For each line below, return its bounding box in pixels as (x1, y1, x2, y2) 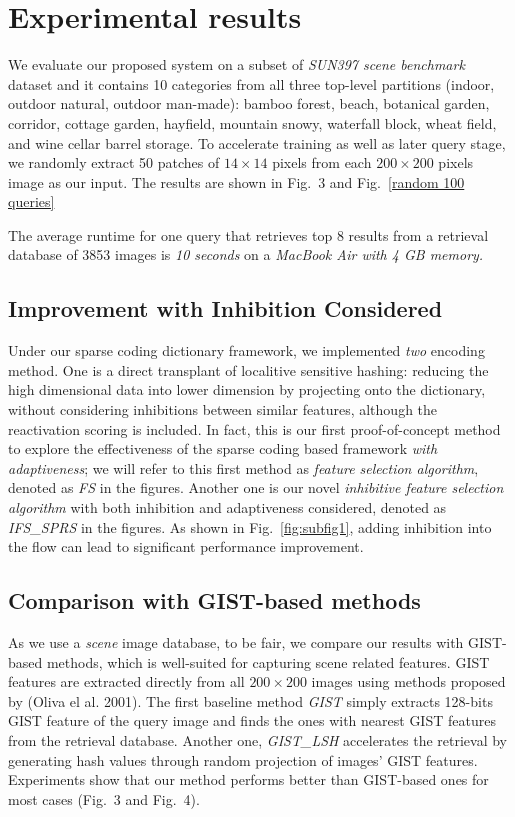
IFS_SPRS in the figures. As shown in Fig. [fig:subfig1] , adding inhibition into (8, 516, 492, 537)
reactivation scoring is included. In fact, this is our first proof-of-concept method (8, 418, 501, 439)
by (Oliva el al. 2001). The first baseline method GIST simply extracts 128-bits (8, 690, 493, 711)
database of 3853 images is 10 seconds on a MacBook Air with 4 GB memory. (8, 244, 484, 265)
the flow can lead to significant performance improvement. (8, 536, 364, 557)
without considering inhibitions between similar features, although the (8, 399, 438, 420)
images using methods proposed (311, 671, 506, 692)
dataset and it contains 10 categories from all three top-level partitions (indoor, (8, 73, 495, 94)
